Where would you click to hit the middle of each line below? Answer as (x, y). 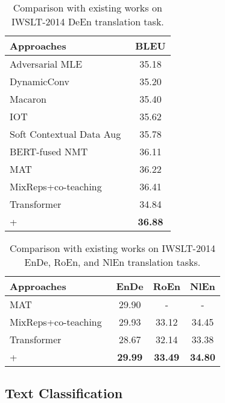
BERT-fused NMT (49, 151)
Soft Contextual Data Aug (65, 134)
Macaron (28, 99)
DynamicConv (40, 81)
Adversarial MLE (46, 64)
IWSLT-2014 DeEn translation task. (87, 21)
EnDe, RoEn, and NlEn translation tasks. (112, 262)
